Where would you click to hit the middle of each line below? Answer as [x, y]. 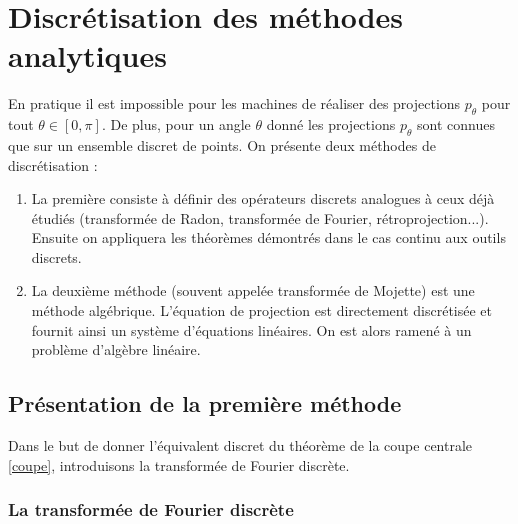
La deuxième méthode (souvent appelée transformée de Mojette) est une [253, 290]
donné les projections [331, 124]
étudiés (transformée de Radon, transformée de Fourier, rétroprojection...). [260, 217]
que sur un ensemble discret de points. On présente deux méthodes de [222, 144]
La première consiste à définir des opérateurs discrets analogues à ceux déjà [263, 198]
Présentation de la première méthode [205, 403]
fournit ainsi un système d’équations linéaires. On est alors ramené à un [251, 329]
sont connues [455, 124]
